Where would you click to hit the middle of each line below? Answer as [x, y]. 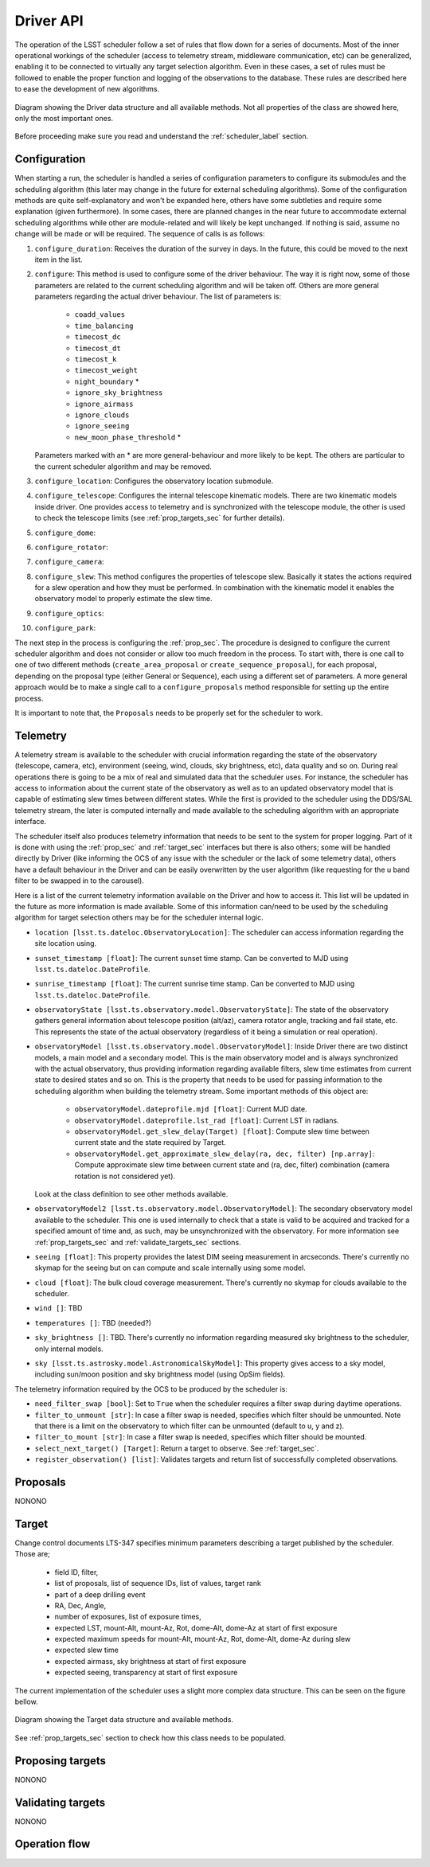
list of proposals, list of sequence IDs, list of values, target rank [158, 1584]
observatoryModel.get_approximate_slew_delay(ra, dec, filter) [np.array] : [225, 1154]
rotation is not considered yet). [125, 1176]
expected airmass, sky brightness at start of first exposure [150, 1661]
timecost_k [96, 359]
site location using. [66, 943]
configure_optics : [69, 613]
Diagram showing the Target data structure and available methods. [124, 1720]
